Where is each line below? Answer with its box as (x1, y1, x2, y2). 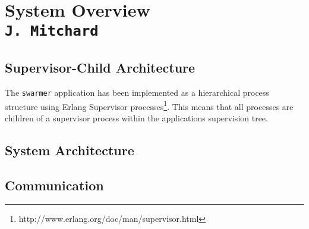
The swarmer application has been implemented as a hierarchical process (5, 86, 269, 98)
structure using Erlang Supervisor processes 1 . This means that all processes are (5, 98, 294, 112)
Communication (5, 175, 104, 194)
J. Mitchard (5, 23, 99, 40)
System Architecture (5, 140, 134, 159)
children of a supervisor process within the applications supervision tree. (5, 111, 268, 124)
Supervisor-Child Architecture (5, 58, 196, 77)
